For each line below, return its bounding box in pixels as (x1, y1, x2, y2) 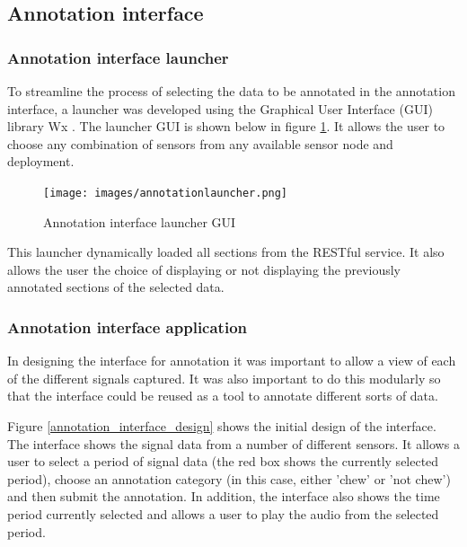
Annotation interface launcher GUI (43, 212, 236, 231)
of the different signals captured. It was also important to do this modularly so (7, 368, 441, 387)
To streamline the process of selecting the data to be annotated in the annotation (7, 82, 455, 100)
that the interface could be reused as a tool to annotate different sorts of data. (7, 386, 438, 405)
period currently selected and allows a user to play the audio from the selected (7, 504, 439, 523)
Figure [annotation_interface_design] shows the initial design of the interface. (7, 417, 436, 435)
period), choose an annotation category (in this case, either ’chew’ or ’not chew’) (7, 469, 451, 488)
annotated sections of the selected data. (7, 278, 225, 296)
